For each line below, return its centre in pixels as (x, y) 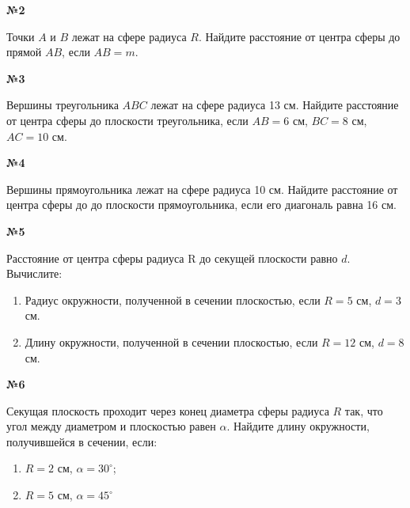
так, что (364, 410)
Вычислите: (34, 273)
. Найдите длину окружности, (298, 426)
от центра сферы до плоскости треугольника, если (127, 120)
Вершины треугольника (63, 105)
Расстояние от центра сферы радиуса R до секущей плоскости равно (172, 258)
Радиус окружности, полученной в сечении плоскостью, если (173, 299)
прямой (24, 52)
